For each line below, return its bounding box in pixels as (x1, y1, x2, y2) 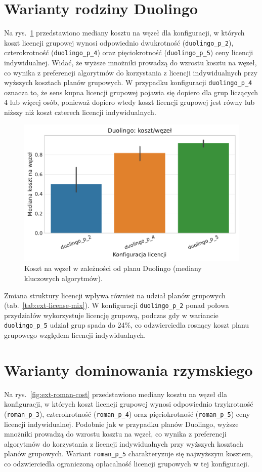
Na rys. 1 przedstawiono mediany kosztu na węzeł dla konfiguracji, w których (4, 27, 245, 38)
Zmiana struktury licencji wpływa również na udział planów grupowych (4, 290, 226, 300)
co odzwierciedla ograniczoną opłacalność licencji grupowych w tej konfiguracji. (4, 458, 249, 469)
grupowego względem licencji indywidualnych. (4, 330, 146, 340)
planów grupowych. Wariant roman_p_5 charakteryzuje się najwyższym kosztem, (4, 448, 253, 459)
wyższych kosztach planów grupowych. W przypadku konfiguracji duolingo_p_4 (4, 77, 252, 88)
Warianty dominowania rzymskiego (4, 359, 253, 380)
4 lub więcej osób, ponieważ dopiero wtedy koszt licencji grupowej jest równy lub (4, 97, 255, 107)
